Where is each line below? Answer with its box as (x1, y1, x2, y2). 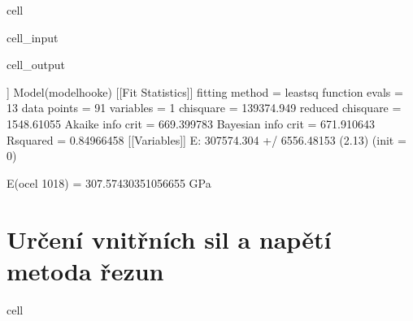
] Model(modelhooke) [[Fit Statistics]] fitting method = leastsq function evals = (7, 83, 403, 100)
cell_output (7, 56, 65, 73)
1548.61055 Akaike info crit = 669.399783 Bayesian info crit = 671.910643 (7, 115, 376, 132)
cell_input (7, 28, 59, 46)
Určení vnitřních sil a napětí (7, 222, 332, 255)
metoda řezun (7, 254, 164, 287)
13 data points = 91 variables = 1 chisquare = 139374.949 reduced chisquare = (7, 99, 402, 116)
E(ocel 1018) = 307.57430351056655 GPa (7, 174, 211, 191)
